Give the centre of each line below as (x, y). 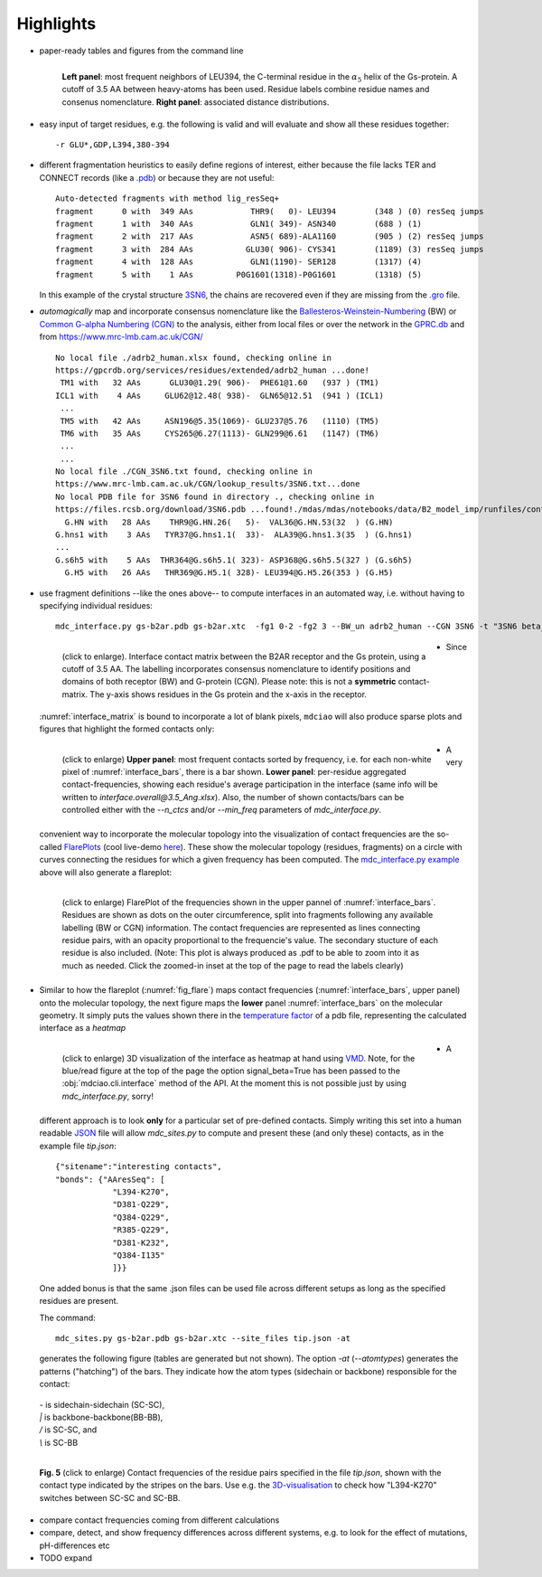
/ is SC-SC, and (68, 1430)
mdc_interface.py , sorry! (107, 1096)
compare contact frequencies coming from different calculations (159, 1520)
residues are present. (79, 1301)
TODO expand (65, 1558)
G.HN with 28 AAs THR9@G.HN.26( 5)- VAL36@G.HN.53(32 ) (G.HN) (229, 522)
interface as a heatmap (83, 1028)
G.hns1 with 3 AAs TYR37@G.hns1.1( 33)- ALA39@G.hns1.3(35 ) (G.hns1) (234, 535)
